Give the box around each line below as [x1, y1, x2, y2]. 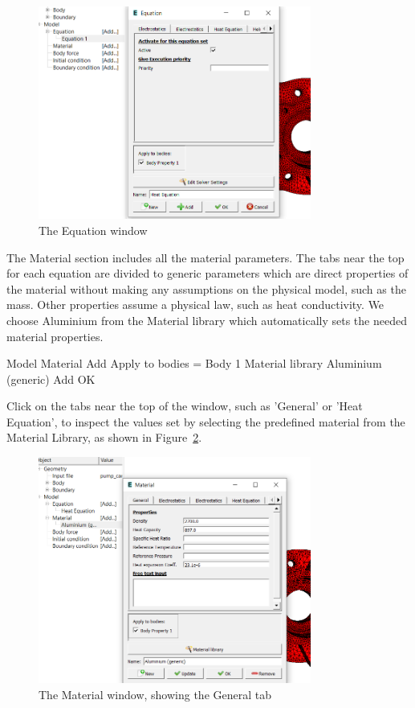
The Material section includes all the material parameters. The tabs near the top [6, 249, 405, 265]
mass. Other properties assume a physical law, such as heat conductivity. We [6, 296, 384, 313]
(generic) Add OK [6, 370, 96, 387]
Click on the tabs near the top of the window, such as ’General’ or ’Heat [6, 397, 363, 414]
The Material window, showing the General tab [39, 685, 271, 702]
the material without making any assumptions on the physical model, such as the [6, 280, 406, 297]
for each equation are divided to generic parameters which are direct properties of [6, 265, 409, 282]
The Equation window [39, 221, 148, 238]
